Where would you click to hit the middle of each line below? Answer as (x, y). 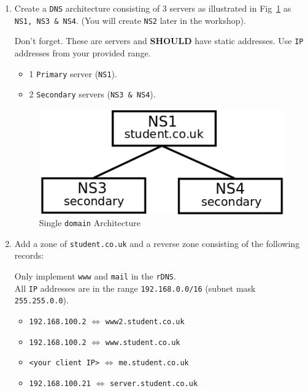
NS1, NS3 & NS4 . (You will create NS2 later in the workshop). (130, 20)
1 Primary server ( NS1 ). (73, 73)
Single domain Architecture (90, 223)
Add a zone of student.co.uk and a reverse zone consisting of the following (157, 243)
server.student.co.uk (154, 383)
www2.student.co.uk (145, 321)
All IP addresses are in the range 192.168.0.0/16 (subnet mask (135, 288)
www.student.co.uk (143, 342)
